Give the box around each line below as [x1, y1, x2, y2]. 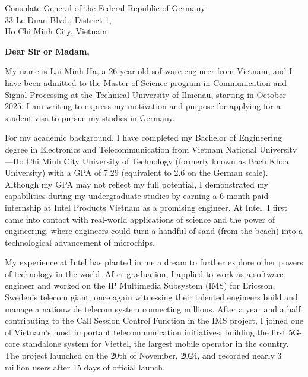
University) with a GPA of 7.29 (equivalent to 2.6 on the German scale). [5, 166, 268, 179]
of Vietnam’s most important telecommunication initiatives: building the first [5, 325, 286, 338]
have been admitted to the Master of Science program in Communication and [5, 76, 287, 88]
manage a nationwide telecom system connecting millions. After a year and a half [5, 302, 301, 315]
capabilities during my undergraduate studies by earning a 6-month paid [5, 189, 269, 202]
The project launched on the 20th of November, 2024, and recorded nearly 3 [5, 349, 282, 362]
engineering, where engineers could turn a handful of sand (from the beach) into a [5, 224, 303, 237]
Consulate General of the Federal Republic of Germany [5, 2, 205, 14]
